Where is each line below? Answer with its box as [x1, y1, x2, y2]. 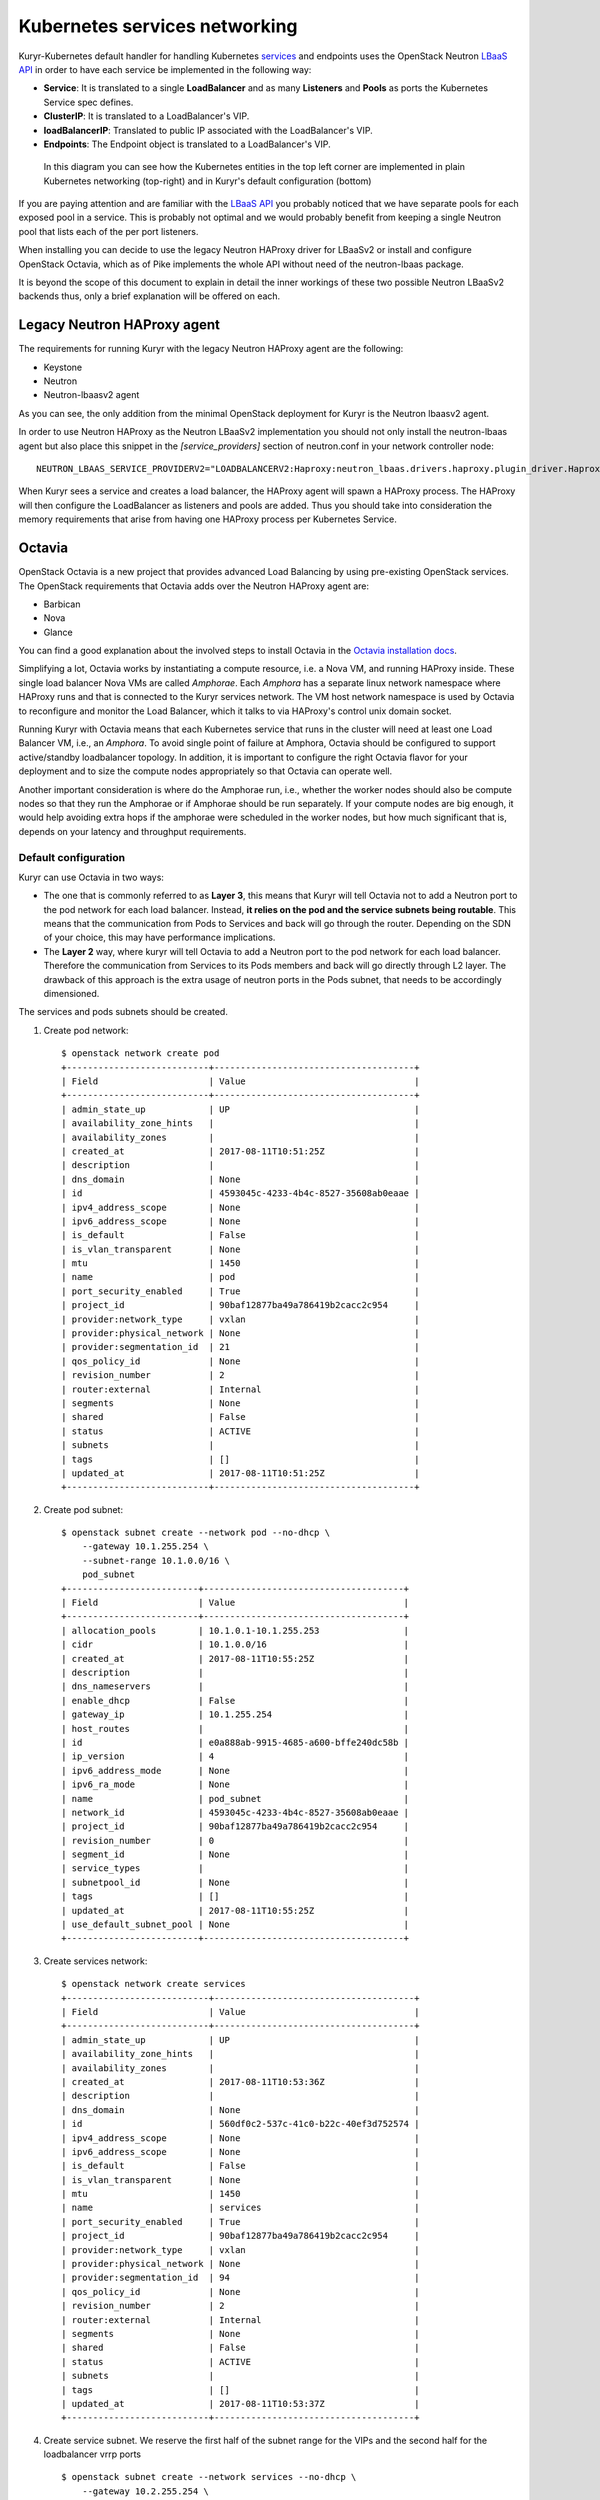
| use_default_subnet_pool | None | [61, 1919, 410, 1930]
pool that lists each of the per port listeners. [18, 225, 199, 237]
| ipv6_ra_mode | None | [61, 1779, 410, 1790]
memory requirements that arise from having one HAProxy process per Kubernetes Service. [18, 513, 397, 525]
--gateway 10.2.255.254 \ [81, 2485, 210, 2497]
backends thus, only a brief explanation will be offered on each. [18, 290, 281, 302]
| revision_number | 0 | [61, 1835, 410, 1846]
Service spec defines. [43, 96, 134, 108]
